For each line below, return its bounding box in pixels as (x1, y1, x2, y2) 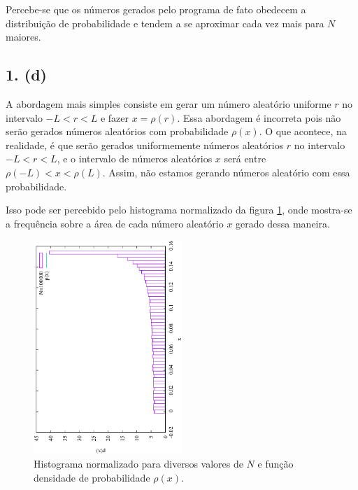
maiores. (6, 29, 41, 44)
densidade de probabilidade (34, 470, 150, 484)
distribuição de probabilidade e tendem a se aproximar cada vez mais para (6, 15, 324, 30)
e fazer (100, 110, 129, 125)
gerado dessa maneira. (236, 216, 330, 230)
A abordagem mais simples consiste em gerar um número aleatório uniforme (6, 96, 331, 111)
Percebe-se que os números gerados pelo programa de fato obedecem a (6, 2, 306, 16)
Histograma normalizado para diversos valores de (34, 456, 243, 471)
